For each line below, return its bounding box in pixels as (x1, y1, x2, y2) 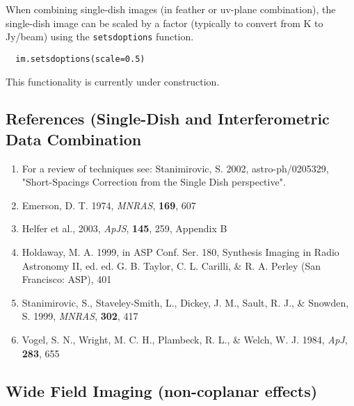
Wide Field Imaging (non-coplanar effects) (6, 380, 318, 401)
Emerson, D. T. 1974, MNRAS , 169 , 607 (22, 197, 196, 212)
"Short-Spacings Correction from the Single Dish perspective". (22, 174, 286, 189)
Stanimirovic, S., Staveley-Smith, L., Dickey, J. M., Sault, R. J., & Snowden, (22, 295, 349, 309)
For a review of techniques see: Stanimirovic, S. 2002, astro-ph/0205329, (22, 161, 329, 175)
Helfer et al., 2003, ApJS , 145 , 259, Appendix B (22, 221, 227, 236)
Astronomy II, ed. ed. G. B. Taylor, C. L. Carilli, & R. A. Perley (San (22, 258, 321, 273)
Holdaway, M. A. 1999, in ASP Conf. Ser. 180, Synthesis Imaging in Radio (22, 245, 339, 259)
